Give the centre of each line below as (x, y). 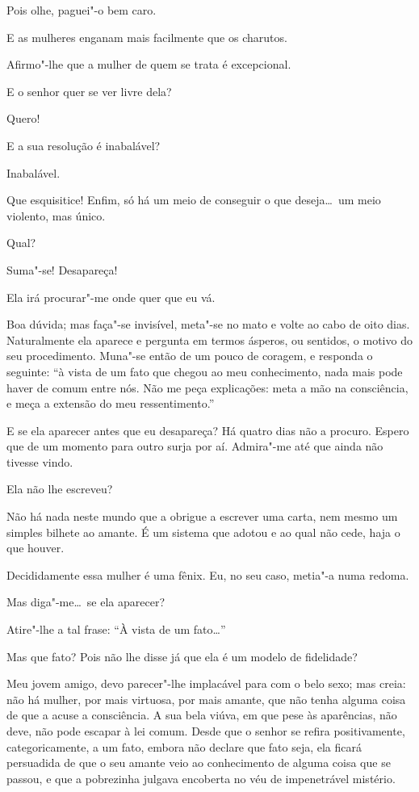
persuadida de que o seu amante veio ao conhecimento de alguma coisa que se (199, 763)
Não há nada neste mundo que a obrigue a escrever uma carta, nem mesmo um (202, 516)
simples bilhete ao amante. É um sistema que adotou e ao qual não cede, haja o (203, 532)
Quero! (23, 118)
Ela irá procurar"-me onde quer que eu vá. (111, 297)
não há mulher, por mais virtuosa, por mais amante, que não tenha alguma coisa (206, 699)
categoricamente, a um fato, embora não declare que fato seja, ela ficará (184, 746)
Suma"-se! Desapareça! (62, 269)
